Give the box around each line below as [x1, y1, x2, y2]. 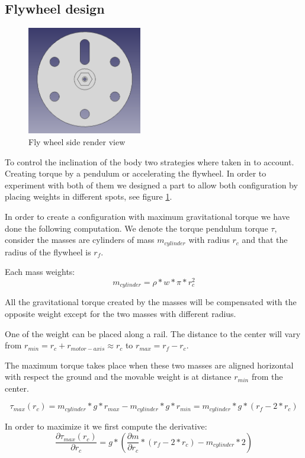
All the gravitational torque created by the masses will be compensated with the [5, 296, 297, 308]
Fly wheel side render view [28, 135, 126, 148]
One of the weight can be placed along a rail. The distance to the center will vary [5, 327, 301, 340]
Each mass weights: [5, 265, 75, 278]
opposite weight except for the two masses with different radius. [5, 307, 236, 319]
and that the [242, 233, 288, 246]
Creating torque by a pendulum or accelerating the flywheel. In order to [5, 167, 267, 180]
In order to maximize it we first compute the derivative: [5, 419, 207, 432]
